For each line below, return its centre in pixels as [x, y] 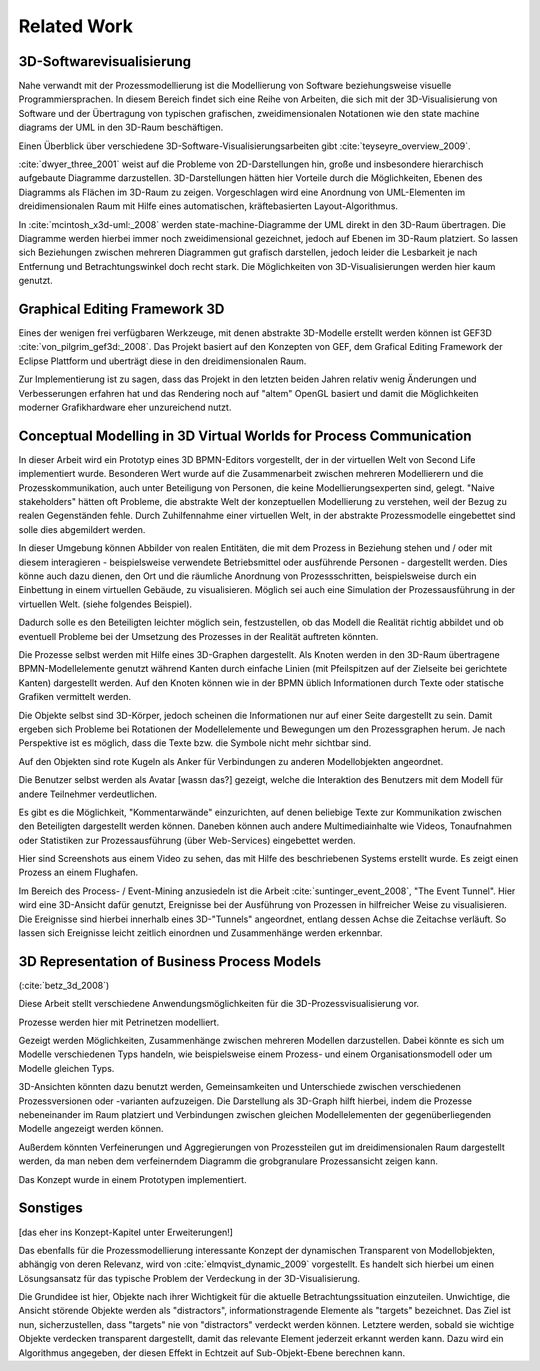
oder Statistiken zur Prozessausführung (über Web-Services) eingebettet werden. [187, 840]
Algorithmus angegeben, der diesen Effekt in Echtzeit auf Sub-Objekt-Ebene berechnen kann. [211, 1352]
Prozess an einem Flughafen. [78, 872]
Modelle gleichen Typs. [66, 1068]
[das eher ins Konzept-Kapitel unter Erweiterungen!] [126, 1232]
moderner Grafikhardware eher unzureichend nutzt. [125, 407]
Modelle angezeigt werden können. [91, 1129]
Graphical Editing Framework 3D [121, 308]
